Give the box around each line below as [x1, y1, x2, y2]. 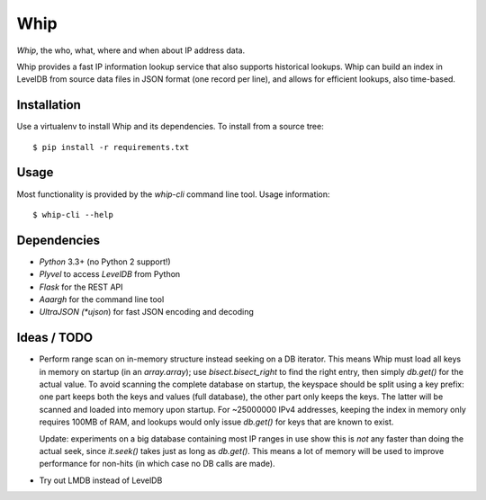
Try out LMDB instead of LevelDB [39, 475, 163, 486]
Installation [16, 97, 81, 112]
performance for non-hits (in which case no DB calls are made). [39, 459, 275, 469]
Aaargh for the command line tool [39, 294, 165, 305]
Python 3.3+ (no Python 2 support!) [39, 256, 171, 267]
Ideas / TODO [16, 330, 94, 345]
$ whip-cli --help [32, 210, 114, 219]
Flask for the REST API [39, 281, 123, 292]
